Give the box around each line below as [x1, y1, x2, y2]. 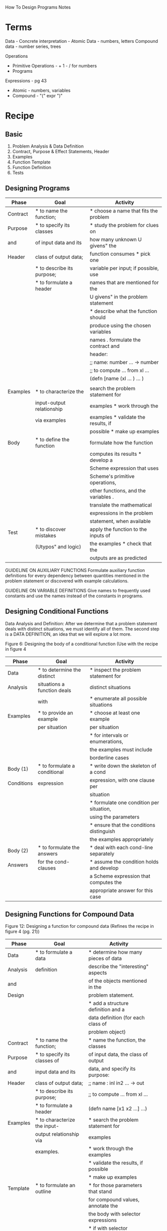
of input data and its [35, 239, 82, 246]
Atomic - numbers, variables [12, 87, 71, 93]
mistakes [35, 532, 56, 539]
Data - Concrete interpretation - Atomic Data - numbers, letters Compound [5, 38, 158, 44]
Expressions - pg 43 [5, 77, 47, 84]
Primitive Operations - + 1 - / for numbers [12, 62, 97, 69]
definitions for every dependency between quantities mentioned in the [5, 572, 149, 578]
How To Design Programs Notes [5, 4, 71, 10]
